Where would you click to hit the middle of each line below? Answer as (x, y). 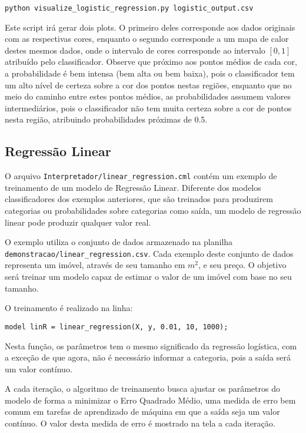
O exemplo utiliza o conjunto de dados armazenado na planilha (119, 242)
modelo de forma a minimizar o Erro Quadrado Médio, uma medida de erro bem (150, 400)
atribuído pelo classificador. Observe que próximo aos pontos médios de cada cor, (151, 62)
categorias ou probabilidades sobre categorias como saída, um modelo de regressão (153, 211)
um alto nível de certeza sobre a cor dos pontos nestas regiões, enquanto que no (148, 85)
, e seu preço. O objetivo (242, 265)
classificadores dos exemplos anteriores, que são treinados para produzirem (139, 199)
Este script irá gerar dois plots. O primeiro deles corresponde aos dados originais (150, 27)
